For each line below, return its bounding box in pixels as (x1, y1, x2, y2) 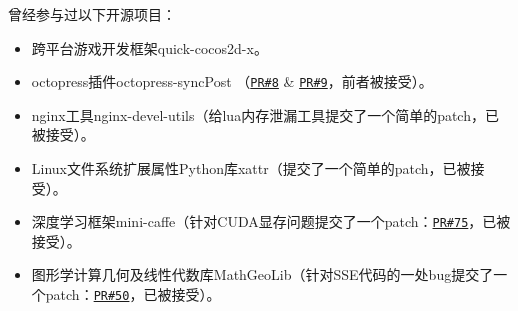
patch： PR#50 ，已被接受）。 (45, 284, 221, 305)
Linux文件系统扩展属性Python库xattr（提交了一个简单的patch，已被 (31, 158, 471, 179)
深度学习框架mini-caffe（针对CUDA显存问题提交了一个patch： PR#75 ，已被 (31, 211, 511, 232)
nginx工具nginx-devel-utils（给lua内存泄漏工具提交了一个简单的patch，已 (31, 104, 499, 125)
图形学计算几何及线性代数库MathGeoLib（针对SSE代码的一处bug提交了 (31, 264, 494, 285)
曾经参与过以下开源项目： (8, 4, 176, 24)
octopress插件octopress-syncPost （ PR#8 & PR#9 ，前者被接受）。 (31, 71, 433, 92)
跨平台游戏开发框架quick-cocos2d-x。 (31, 37, 268, 58)
